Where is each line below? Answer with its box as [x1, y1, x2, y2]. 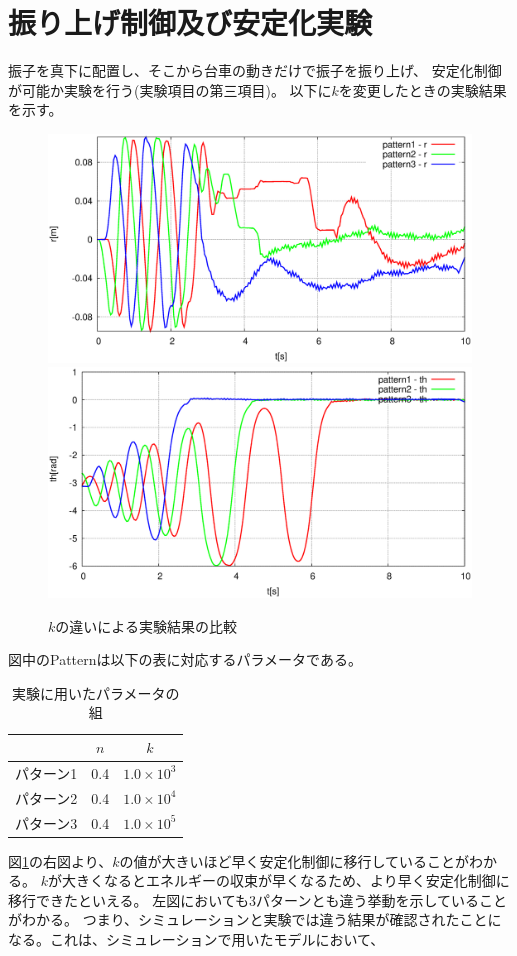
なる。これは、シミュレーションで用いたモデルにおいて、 [8, 929, 385, 950]
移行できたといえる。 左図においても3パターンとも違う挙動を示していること [8, 889, 507, 910]
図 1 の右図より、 [8, 850, 113, 871]
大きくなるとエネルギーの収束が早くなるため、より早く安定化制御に [61, 870, 510, 891]
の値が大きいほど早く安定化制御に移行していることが [119, 850, 470, 871]
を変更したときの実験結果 [338, 79, 507, 100]
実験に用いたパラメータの [11, 682, 180, 703]
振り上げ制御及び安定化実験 [8, 2, 373, 43]
